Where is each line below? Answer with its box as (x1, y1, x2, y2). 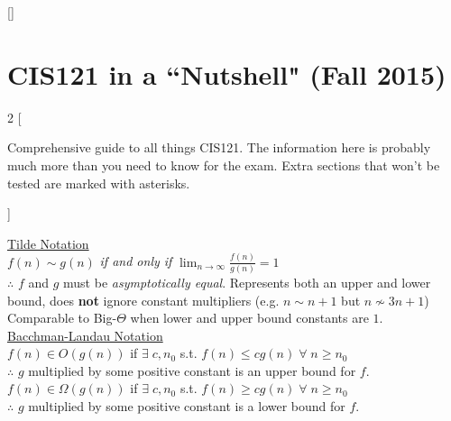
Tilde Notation (7, 233, 89, 252)
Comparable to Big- (7, 308, 117, 327)
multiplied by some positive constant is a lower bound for (28, 397, 345, 416)
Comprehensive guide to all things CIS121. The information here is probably (7, 138, 431, 157)
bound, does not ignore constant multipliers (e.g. (7, 290, 280, 309)
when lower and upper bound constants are (130, 308, 369, 327)
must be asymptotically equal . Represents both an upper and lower (63, 272, 431, 291)
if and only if (99, 252, 172, 270)
